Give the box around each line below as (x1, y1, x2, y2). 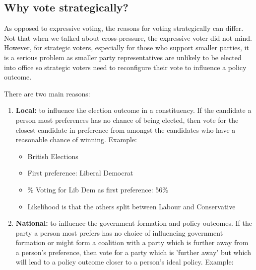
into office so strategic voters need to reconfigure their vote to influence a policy (4, 62, 247, 72)
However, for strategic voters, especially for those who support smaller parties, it (4, 42, 249, 53)
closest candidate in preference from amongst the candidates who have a (15, 124, 236, 135)
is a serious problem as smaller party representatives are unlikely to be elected (4, 52, 242, 62)
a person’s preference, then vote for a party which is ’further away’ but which (15, 247, 251, 257)
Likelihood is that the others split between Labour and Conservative (27, 201, 236, 211)
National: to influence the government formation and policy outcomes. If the (15, 218, 252, 228)
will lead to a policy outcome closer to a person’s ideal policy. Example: (15, 257, 234, 267)
